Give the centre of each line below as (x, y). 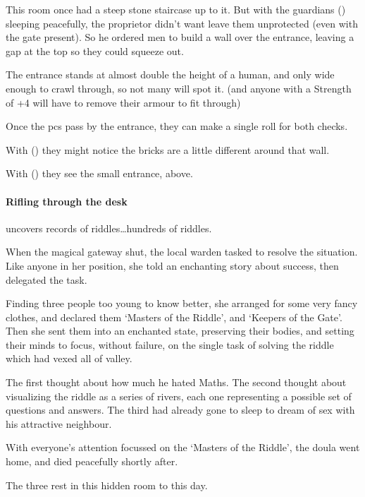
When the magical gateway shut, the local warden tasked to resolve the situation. (182, 252)
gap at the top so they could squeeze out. (95, 50)
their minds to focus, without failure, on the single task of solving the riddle (170, 344)
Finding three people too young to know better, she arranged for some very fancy (182, 303)
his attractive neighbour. (59, 423)
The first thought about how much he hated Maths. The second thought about (176, 382)
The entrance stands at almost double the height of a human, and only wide (170, 74)
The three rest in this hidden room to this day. (107, 485)
